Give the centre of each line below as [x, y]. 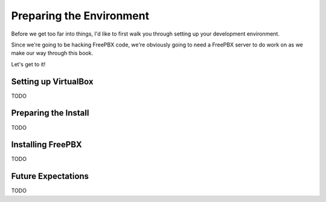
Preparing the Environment [80, 16]
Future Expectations [50, 176]
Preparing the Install [50, 113]
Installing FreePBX [47, 145]
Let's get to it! [28, 64]
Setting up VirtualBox [52, 81]
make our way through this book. [52, 53]
